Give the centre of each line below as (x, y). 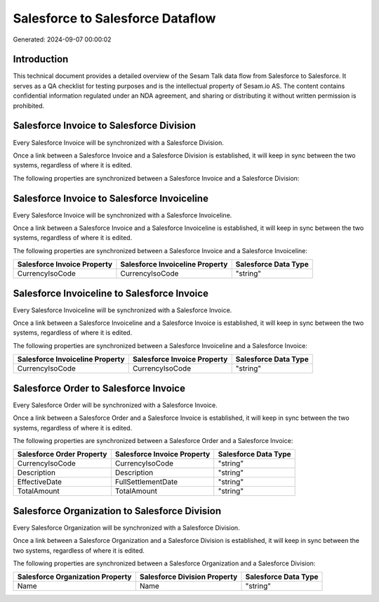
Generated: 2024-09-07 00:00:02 (62, 39)
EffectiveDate (40, 482)
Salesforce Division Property (188, 577)
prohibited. (29, 105)
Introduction (41, 59)
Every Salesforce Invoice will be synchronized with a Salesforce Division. (118, 142)
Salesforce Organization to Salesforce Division (117, 511)
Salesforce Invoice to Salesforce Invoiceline (111, 198)
